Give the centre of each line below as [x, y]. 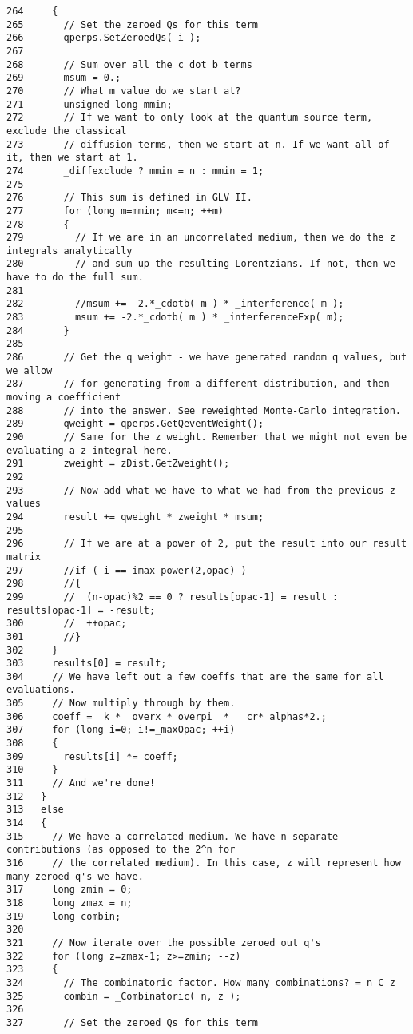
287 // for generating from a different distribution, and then [198, 384]
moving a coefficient [64, 398]
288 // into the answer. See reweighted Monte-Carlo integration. [204, 410]
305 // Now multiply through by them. [121, 704]
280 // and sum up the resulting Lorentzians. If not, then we [201, 264]
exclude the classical [67, 131]
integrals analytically [69, 251]
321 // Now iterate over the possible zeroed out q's [164, 943]
